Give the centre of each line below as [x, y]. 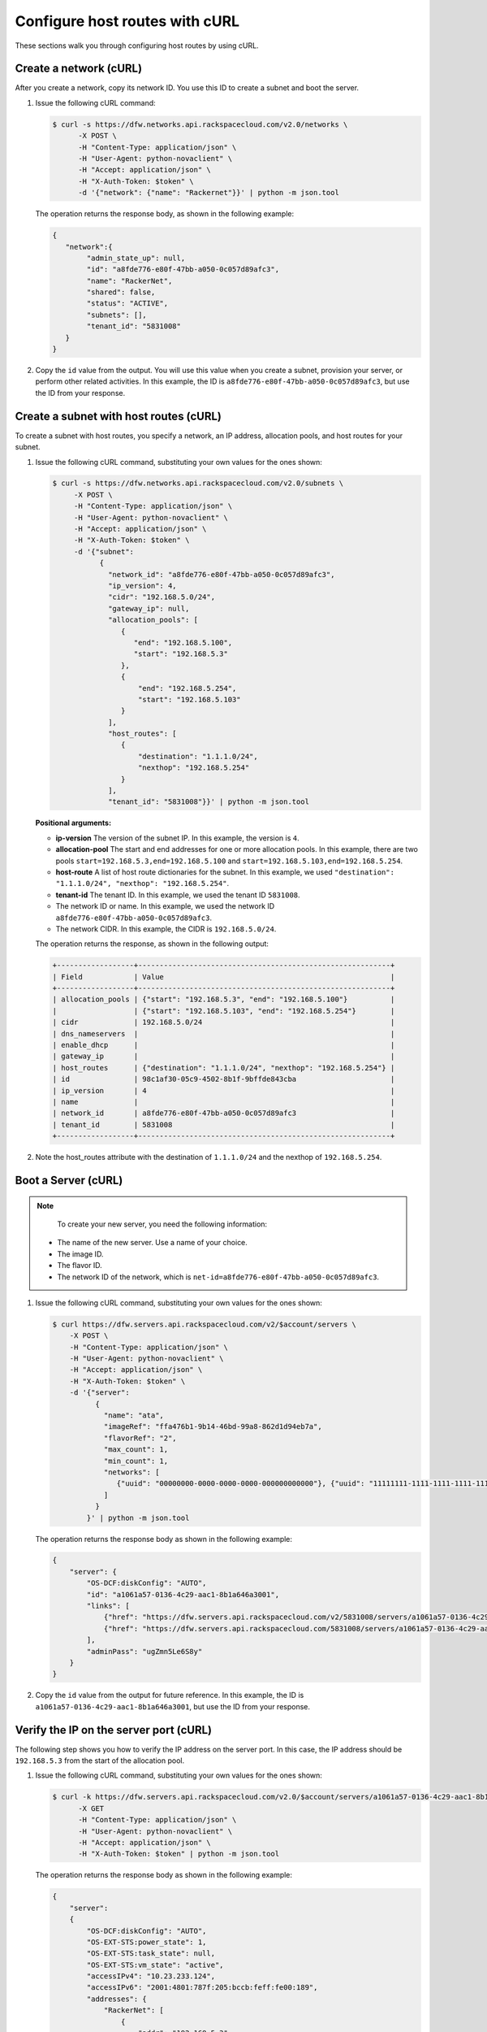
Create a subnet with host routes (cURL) [119, 416]
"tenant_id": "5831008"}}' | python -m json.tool [209, 802]
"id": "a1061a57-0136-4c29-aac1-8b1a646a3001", [183, 1594]
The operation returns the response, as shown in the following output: [152, 944]
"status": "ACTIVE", [127, 304]
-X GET [91, 1808]
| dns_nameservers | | [224, 1033]
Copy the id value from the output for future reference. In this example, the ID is [170, 1696]
